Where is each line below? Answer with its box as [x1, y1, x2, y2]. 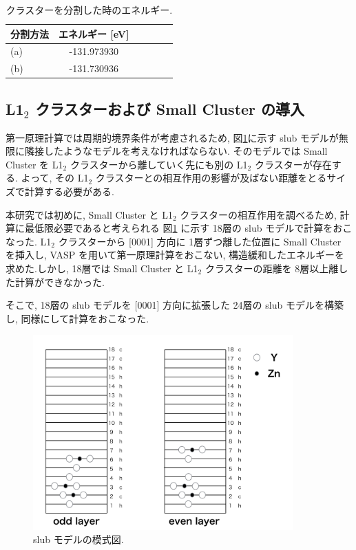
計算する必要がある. [24, 184, 114, 198]
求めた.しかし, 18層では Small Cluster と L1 [6, 261, 198, 275]
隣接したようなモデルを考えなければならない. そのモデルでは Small [24, 144, 328, 158]
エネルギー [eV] [59, 26, 129, 41]
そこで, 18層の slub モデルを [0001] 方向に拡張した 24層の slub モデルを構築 [6, 298, 344, 312]
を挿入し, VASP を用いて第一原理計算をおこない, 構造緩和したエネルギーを [6, 247, 345, 262]
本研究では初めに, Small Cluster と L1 [6, 207, 173, 221]
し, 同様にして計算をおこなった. [6, 311, 149, 325]
